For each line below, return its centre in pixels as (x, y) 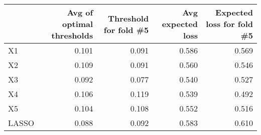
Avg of (80, 12)
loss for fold (229, 24)
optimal (78, 24)
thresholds (72, 35)
